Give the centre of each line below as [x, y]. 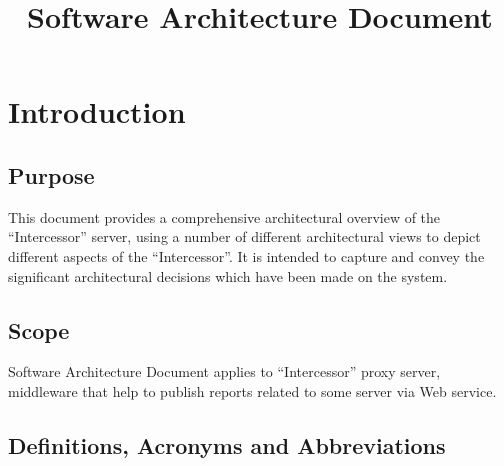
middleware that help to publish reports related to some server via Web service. [252, 390]
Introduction [97, 111]
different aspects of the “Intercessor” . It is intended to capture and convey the [246, 255]
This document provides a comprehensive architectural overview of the [224, 216]
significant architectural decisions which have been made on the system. [228, 275]
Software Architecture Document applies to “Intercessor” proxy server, [224, 371]
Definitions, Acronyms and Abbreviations [227, 444]
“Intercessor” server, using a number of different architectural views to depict [244, 236]
